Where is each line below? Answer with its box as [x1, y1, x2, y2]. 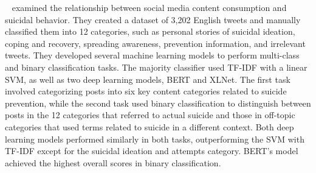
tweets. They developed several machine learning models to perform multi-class [5, 49, 300, 62]
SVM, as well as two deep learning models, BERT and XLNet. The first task [5, 72, 290, 85]
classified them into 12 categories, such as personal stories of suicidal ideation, [5, 25, 295, 38]
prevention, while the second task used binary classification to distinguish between [5, 96, 311, 109]
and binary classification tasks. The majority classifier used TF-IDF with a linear [5, 60, 307, 73]
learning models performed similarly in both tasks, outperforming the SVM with [5, 132, 304, 145]
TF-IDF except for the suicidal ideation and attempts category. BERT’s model [5, 144, 298, 157]
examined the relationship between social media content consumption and [12, 1, 287, 13]
